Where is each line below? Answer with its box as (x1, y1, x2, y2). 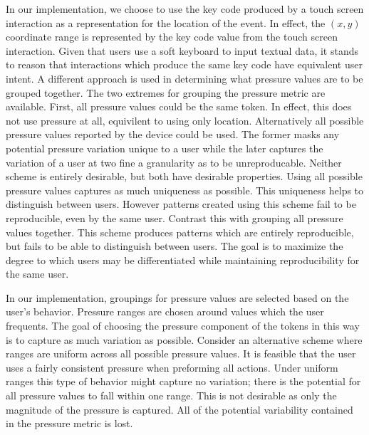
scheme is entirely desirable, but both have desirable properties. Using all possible (6, 169, 363, 184)
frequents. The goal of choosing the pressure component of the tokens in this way (6, 318, 360, 333)
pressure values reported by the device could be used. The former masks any (6, 127, 340, 142)
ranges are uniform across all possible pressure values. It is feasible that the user (6, 346, 356, 361)
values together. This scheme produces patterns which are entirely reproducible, (6, 224, 354, 239)
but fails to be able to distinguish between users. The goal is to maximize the (6, 239, 343, 253)
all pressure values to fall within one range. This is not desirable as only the (6, 388, 337, 403)
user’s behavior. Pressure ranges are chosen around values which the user (6, 304, 324, 319)
